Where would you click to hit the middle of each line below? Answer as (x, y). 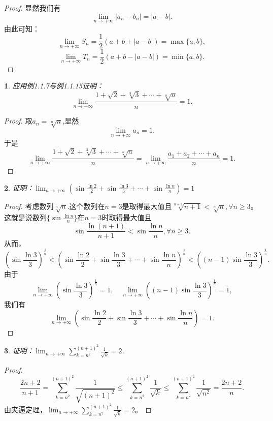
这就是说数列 (25, 217)
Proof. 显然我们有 (32, 8)
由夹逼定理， (25, 409)
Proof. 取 (18, 121)
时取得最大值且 (127, 217)
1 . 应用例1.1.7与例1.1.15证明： (54, 86)
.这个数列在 (86, 206)
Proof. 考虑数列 (29, 206)
